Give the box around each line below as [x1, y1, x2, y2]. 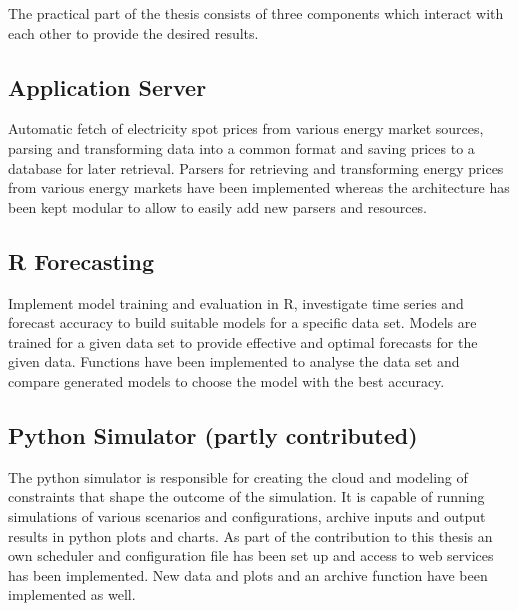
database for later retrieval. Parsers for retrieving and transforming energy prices [8, 157, 504, 178]
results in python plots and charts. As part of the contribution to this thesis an [8, 525, 493, 546]
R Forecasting [8, 245, 155, 276]
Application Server [8, 71, 207, 102]
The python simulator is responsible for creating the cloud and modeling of [8, 466, 468, 487]
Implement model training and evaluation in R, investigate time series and [8, 292, 464, 313]
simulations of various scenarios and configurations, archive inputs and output [8, 505, 486, 526]
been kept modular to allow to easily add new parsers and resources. [8, 196, 428, 217]
